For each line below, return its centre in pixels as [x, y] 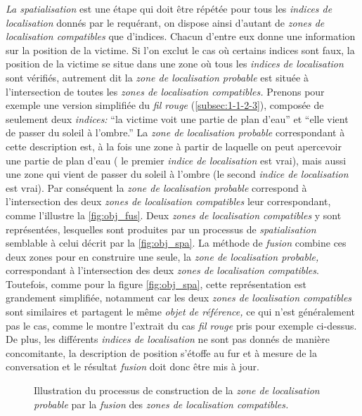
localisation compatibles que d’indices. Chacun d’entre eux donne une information [181, 36]
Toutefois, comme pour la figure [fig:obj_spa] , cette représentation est [156, 284]
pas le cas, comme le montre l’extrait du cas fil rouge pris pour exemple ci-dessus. [181, 325]
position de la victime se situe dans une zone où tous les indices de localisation [175, 64]
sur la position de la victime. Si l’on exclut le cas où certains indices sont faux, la [180, 50]
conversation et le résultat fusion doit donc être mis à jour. [132, 366]
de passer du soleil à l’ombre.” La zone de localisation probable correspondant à [175, 132]
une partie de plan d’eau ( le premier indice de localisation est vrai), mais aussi [176, 160]
